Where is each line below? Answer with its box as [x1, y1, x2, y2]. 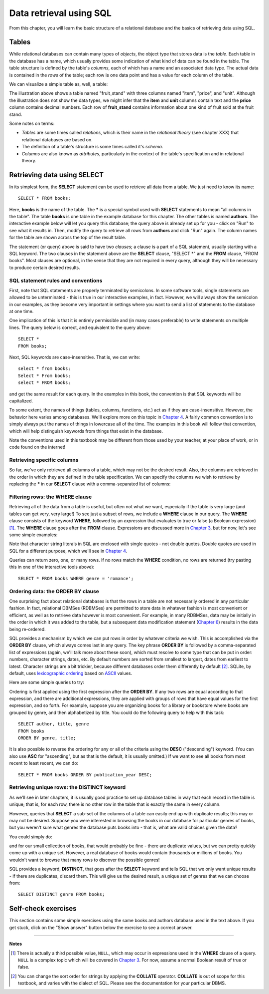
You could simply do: [9, 834, 52, 840]
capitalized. [9, 397, 33, 404]
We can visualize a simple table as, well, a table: [9, 81, 108, 87]
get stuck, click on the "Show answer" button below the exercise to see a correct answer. [9, 924, 193, 931]
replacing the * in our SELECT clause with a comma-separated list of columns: [9, 481, 171, 487]
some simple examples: [9, 532, 58, 538]
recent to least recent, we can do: [9, 760, 79, 766]
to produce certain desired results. [9, 265, 81, 271]
